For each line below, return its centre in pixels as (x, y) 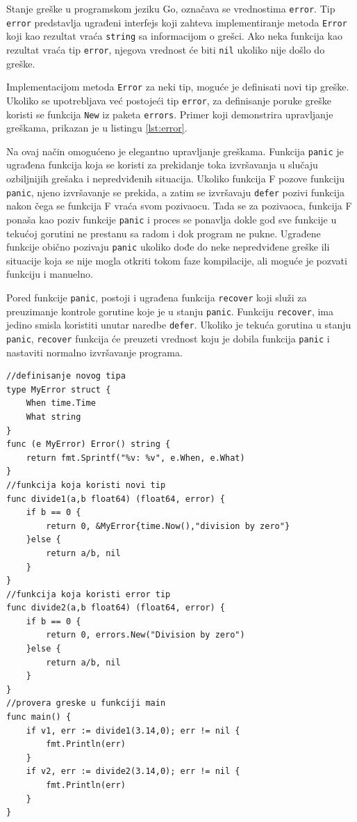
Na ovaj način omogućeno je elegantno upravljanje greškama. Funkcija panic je (175, 151)
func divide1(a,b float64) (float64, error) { (116, 499)
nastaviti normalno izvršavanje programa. (94, 352)
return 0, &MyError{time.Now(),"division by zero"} (168, 526)
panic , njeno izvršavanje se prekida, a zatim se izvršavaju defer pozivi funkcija (175, 192)
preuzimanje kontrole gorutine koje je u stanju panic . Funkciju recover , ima (170, 311)
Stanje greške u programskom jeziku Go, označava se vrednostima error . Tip (171, 8)
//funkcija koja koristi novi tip (86, 485)
